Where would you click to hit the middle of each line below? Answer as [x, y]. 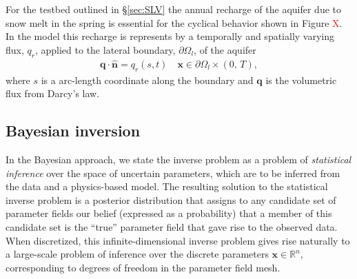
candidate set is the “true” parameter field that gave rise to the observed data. [172, 226]
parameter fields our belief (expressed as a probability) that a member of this [169, 213]
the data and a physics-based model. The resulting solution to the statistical [167, 186]
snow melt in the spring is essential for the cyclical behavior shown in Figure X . [174, 22]
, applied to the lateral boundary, [105, 49]
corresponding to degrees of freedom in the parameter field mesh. [143, 267]
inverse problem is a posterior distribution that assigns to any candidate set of [171, 199]
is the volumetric [301, 80]
